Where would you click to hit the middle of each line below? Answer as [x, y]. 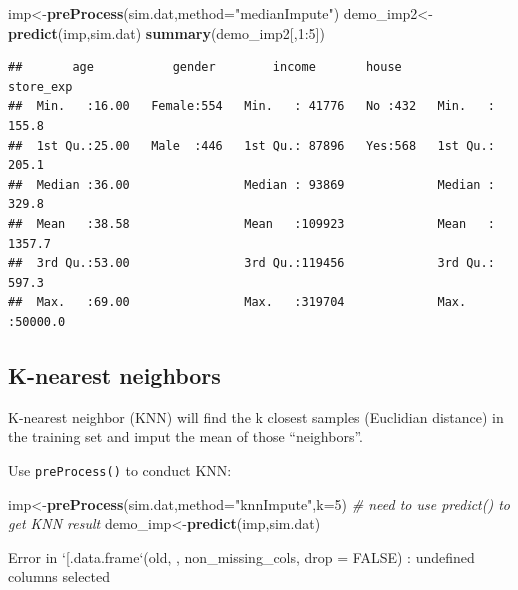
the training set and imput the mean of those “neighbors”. [185, 436]
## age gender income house [205, 67]
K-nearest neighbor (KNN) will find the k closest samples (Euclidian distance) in [256, 416]
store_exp [40, 86]
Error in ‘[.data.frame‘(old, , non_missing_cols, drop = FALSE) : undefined [241, 556]
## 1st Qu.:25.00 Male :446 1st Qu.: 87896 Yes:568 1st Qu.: [251, 145]
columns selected [59, 576]
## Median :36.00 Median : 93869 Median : [251, 184]
